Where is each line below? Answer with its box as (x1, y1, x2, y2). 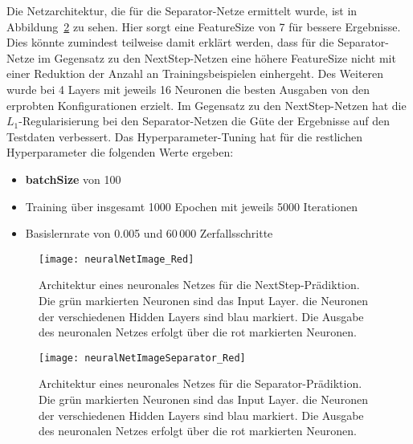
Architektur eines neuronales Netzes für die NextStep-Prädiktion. (39, 276, 360, 293)
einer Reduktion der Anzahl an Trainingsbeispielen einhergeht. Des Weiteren (6, 65, 384, 82)
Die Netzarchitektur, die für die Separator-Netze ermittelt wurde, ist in (6, 2, 358, 18)
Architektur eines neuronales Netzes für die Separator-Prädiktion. (39, 375, 362, 392)
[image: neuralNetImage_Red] (39, 253, 194, 265)
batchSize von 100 (25, 170, 121, 187)
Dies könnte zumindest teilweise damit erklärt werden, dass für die (6, 34, 334, 51)
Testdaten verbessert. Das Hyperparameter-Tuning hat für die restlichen (6, 128, 363, 145)
